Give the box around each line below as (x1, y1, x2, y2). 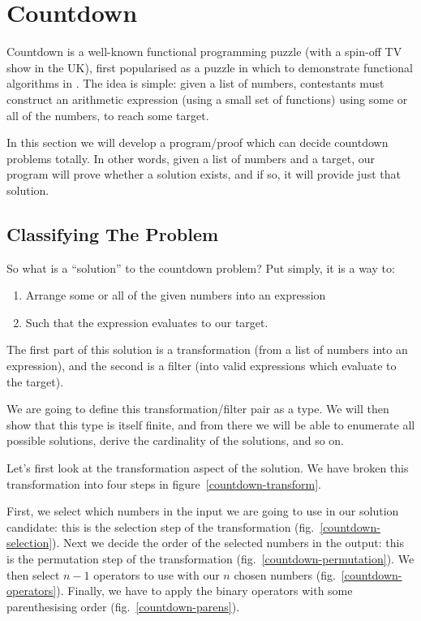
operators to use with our (93, 566, 220, 583)
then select (6, 566, 60, 583)
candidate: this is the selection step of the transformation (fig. (6, 518, 315, 535)
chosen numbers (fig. (234, 566, 336, 583)
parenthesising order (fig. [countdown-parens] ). (6, 597, 240, 615)
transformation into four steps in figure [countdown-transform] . (6, 475, 321, 492)
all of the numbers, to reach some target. (6, 106, 209, 123)
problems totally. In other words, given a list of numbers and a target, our (6, 149, 376, 166)
